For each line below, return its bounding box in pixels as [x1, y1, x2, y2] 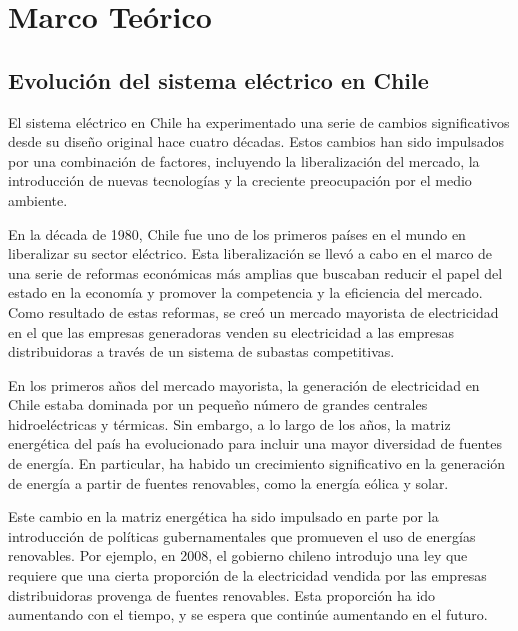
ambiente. [8, 189, 68, 210]
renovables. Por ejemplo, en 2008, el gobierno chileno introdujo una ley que [8, 545, 468, 566]
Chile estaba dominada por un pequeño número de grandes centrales [8, 394, 428, 415]
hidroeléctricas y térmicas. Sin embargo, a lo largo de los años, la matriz [8, 413, 451, 434]
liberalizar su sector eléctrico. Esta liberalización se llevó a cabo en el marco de [8, 243, 493, 264]
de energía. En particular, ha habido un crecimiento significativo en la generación [8, 453, 506, 474]
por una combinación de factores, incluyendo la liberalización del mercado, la [8, 150, 480, 171]
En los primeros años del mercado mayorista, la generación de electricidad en [8, 374, 480, 395]
